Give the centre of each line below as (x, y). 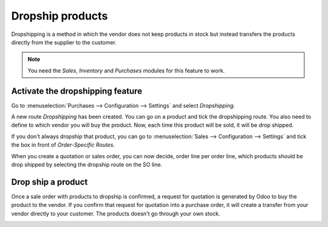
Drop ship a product (50, 182)
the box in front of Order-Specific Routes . (63, 145)
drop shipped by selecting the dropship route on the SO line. (87, 164)
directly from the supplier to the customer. (64, 42)
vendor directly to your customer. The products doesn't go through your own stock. (116, 214)
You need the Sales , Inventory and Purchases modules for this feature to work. (126, 71)
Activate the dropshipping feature (77, 91)
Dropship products (60, 16)
